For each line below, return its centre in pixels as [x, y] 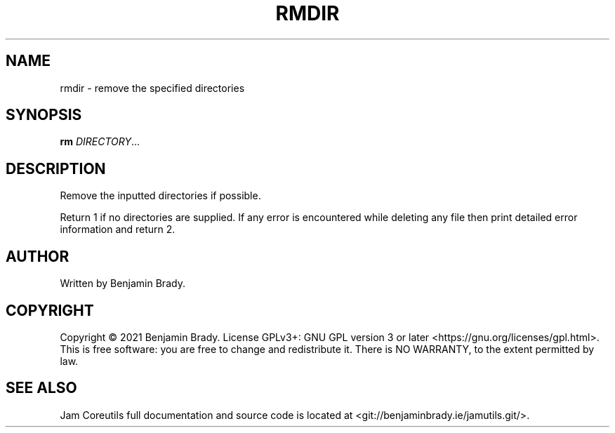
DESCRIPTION [56, 168]
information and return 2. [118, 229]
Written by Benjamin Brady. [123, 284]
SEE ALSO [41, 388]
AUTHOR [38, 256]
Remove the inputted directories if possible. [160, 196]
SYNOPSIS [44, 115]
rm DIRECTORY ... [100, 142]
